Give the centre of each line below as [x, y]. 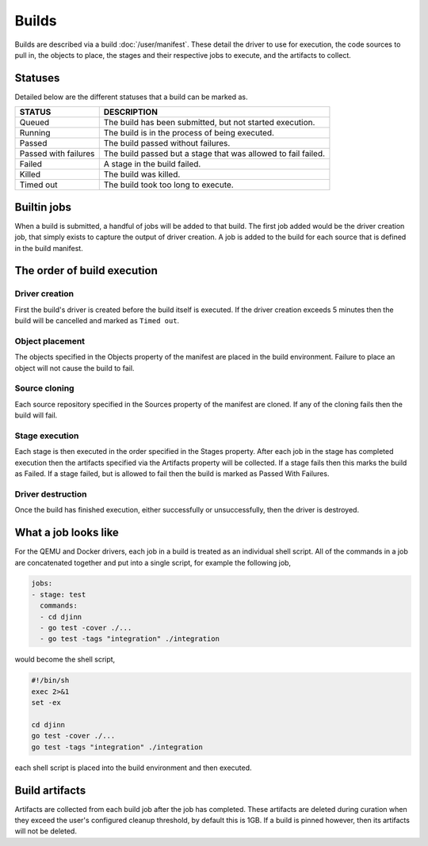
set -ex [46, 703]
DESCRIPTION [131, 112]
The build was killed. [142, 174]
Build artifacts [50, 790]
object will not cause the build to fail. [75, 368]
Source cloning [44, 388]
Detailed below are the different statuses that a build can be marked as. [131, 97]
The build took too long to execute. [168, 185]
